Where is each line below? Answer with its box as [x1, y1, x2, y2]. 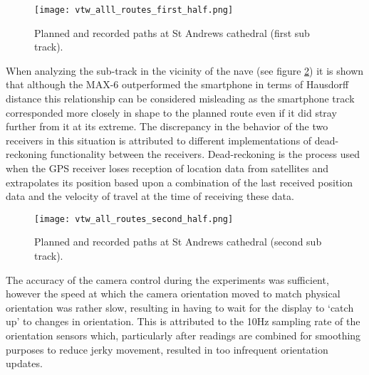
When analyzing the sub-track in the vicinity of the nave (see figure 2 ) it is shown [6, 63, 364, 78]
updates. [6, 356, 43, 371]
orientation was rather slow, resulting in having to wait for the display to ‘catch [6, 300, 354, 315]
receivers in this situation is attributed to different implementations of [6, 132, 312, 147]
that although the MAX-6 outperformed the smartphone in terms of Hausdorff [6, 77, 349, 92]
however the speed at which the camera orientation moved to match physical [6, 286, 341, 301]
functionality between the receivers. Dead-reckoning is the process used [50, 147, 360, 162]
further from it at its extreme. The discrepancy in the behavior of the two [6, 119, 328, 134]
